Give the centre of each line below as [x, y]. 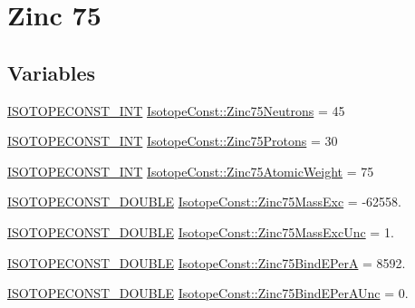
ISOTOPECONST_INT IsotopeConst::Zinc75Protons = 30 [173, 141]
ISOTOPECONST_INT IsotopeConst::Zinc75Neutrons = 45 [176, 110]
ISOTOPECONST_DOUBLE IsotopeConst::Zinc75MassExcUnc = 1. [201, 231]
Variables [52, 72]
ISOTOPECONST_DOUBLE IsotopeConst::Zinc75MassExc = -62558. [204, 202]
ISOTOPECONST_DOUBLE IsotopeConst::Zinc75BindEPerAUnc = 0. [208, 293]
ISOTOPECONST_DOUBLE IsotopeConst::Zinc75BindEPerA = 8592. [207, 262]
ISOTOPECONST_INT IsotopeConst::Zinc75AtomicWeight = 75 [191, 171]
